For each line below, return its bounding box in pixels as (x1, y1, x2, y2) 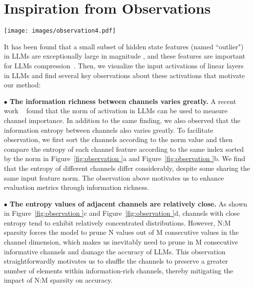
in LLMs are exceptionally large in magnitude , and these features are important (4, 51, 245, 61)
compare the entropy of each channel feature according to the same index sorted (4, 144, 244, 154)
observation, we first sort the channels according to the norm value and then (4, 134, 233, 144)
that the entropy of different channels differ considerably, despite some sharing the (4, 163, 250, 173)
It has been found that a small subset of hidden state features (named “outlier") (4, 41, 244, 51)
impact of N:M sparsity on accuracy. (4, 275, 113, 285)
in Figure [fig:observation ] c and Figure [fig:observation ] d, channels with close (4, 208, 240, 218)
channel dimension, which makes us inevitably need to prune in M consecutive (4, 237, 238, 247)
